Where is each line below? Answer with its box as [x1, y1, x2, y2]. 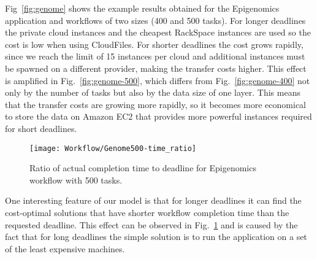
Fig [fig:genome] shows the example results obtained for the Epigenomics [5, 2, 280, 14]
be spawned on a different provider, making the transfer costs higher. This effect [5, 61, 307, 74]
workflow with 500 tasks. [29, 173, 123, 186]
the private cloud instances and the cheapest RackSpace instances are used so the [5, 26, 311, 39]
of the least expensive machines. [5, 242, 125, 255]
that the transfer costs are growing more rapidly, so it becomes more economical [5, 98, 306, 110]
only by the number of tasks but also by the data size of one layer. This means [5, 86, 300, 99]
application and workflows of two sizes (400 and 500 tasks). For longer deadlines [5, 14, 306, 26]
